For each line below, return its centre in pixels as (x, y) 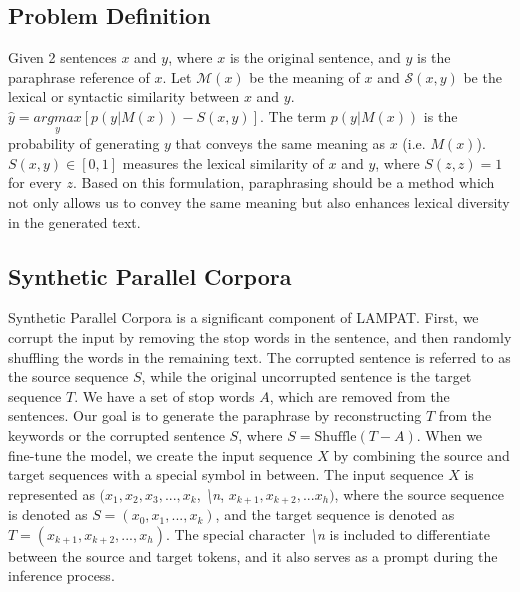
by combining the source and (421, 454)
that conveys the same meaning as (280, 143)
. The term (293, 115)
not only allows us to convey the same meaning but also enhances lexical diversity (259, 201)
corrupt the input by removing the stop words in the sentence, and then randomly (260, 336)
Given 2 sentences (62, 57)
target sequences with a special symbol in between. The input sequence (226, 474)
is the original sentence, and (315, 57)
